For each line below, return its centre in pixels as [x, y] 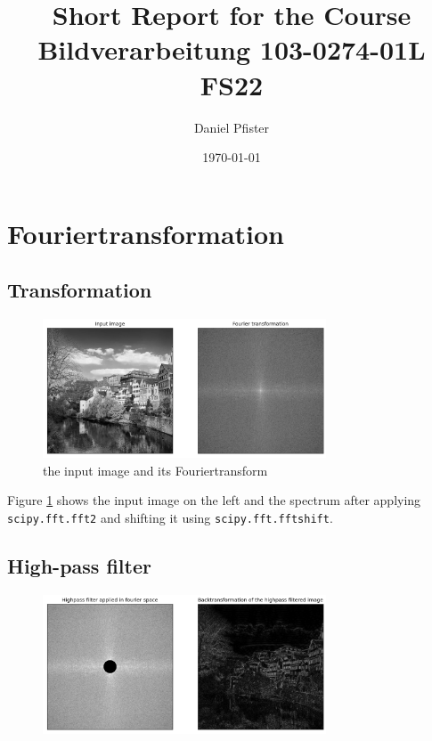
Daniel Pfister [232, 127]
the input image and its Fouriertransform [155, 470]
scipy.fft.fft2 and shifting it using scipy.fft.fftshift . [170, 517]
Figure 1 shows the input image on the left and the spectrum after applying [214, 500]
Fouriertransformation [146, 233]
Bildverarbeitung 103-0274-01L [232, 49]
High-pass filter [79, 565]
